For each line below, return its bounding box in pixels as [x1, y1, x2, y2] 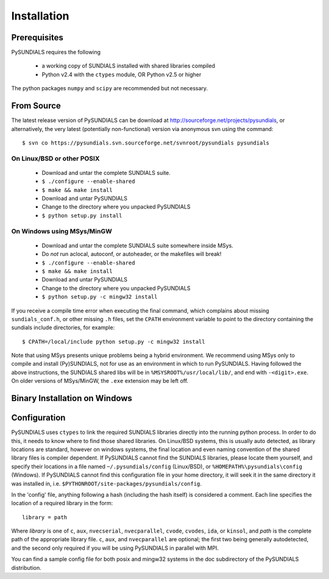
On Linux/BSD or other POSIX [11, 154, 100, 163]
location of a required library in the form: [11, 500, 113, 507]
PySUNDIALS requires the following [11, 49, 101, 56]
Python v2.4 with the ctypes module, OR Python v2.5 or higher [41, 71, 202, 78]
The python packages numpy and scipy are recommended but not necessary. [11, 85, 208, 92]
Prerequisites [11, 32, 63, 43]
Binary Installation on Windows [11, 393, 132, 403]
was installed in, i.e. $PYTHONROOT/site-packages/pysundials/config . [11, 480, 202, 487]
